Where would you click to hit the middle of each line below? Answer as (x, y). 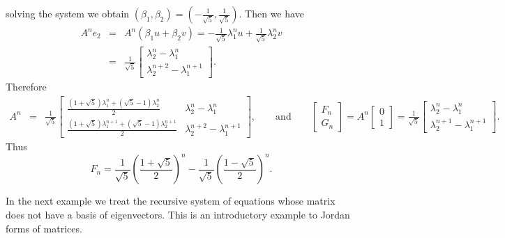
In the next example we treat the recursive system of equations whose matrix (171, 201)
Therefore (26, 87)
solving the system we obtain (68, 13)
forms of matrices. (44, 228)
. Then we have (271, 13)
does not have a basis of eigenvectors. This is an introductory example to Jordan (178, 215)
